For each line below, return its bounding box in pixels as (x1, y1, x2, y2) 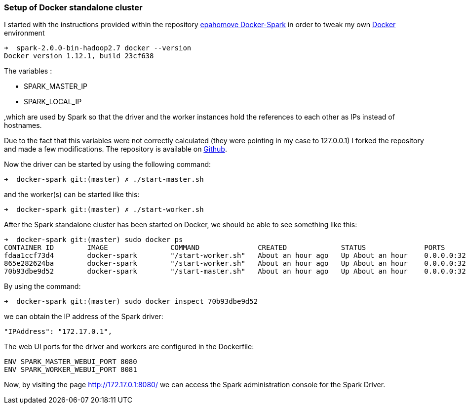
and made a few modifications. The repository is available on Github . (4, 145, 227, 154)
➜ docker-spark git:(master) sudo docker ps (4, 236, 183, 244)
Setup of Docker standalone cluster (4, 2, 143, 12)
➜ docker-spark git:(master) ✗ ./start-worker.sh (4, 205, 204, 214)
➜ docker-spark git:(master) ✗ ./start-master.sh (4, 175, 204, 184)
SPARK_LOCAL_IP (24, 97, 82, 106)
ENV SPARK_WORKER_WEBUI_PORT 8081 (4, 366, 137, 374)
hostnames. (4, 121, 42, 130)
